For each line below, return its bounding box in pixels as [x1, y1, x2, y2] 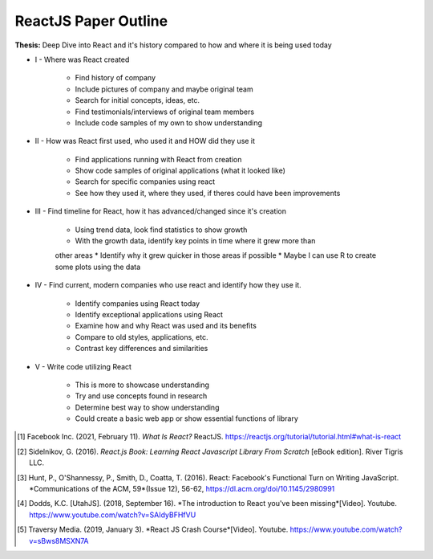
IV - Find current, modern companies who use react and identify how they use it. [34, 280, 302, 290]
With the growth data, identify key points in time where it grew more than [75, 236, 316, 246]
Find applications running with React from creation [75, 154, 242, 164]
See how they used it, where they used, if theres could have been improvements [75, 188, 341, 198]
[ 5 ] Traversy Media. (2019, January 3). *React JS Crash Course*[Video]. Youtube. [17, 524, 289, 534]
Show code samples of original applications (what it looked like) [75, 165, 286, 176]
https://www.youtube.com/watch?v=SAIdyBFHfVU [29, 510, 196, 520]
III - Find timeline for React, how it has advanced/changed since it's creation [34, 206, 287, 216]
